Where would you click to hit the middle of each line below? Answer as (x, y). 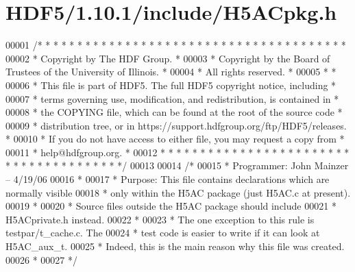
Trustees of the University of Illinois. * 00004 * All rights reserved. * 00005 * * (171, 72)
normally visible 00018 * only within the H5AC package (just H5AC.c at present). (178, 192)
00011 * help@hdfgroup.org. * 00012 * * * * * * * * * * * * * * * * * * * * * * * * (177, 152)
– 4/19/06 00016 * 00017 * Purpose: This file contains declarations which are (168, 179)
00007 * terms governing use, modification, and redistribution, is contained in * (172, 98)
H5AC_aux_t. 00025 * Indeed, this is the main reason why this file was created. (175, 246)
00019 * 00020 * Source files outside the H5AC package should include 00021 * (171, 206)
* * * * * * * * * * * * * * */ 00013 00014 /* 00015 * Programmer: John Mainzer (177, 165)
